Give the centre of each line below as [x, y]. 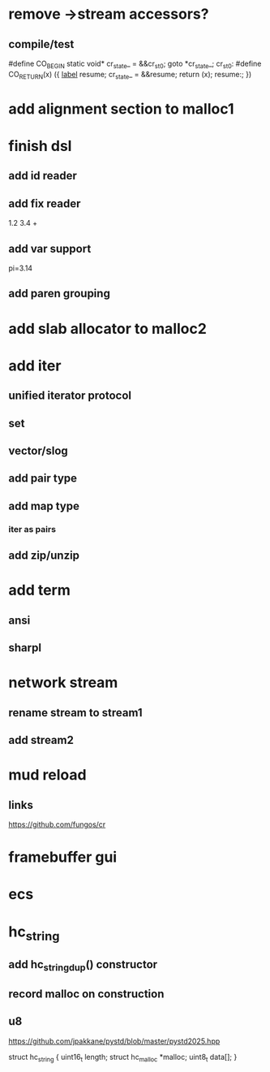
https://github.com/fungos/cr [57, 824]
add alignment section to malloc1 [121, 108]
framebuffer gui [63, 857]
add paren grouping [60, 294]
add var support [50, 249]
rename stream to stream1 [76, 713]
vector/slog [39, 450]
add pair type [43, 479]
